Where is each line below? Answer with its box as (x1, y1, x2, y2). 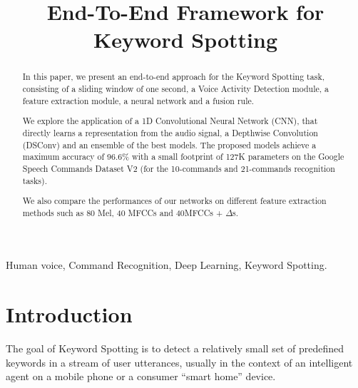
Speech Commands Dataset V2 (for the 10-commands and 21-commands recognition (22, 162, 335, 174)
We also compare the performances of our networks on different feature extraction (22, 195, 327, 207)
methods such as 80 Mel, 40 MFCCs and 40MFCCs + (22, 206, 223, 218)
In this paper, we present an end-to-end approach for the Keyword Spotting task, (22, 71, 324, 83)
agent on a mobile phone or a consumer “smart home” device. (6, 369, 276, 384)
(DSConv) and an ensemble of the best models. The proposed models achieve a (22, 138, 317, 150)
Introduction (6, 300, 133, 329)
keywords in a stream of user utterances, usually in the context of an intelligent (6, 354, 353, 369)
